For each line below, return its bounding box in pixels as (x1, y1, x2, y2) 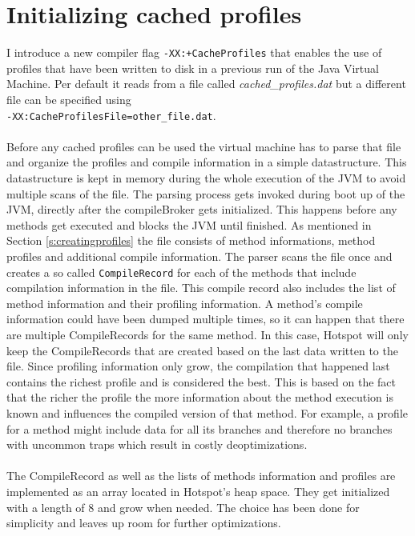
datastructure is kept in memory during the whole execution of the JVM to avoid (6, 170, 406, 186)
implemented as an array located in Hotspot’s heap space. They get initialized (6, 482, 390, 499)
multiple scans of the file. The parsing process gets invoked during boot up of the (6, 185, 405, 202)
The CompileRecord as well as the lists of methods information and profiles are (6, 467, 396, 484)
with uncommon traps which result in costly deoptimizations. (6, 436, 308, 453)
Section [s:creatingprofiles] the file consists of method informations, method (6, 232, 376, 249)
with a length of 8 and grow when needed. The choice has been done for (6, 498, 360, 515)
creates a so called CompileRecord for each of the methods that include (6, 263, 357, 280)
